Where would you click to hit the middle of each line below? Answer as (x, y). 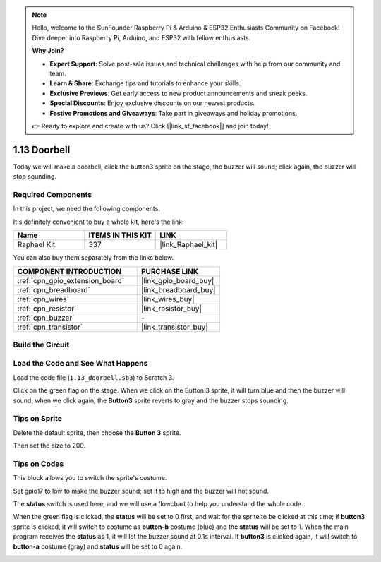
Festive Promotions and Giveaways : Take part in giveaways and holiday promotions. (174, 113)
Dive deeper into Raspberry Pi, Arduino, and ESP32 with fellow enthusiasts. (141, 37)
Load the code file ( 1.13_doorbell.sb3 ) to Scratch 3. (93, 377)
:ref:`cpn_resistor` (47, 309)
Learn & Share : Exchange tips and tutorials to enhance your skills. (145, 83)
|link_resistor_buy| (172, 309)
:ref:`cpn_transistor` (50, 327)
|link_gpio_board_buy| (178, 280)
